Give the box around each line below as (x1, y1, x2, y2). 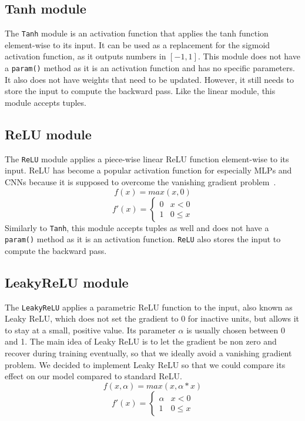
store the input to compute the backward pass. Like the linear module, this (5, 85, 276, 97)
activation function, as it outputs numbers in (5, 50, 166, 62)
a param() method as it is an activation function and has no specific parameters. (5, 62, 295, 74)
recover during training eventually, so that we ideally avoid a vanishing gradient (5, 347, 292, 359)
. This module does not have (197, 50, 300, 62)
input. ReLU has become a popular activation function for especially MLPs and (5, 164, 292, 176)
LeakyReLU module (5, 273, 129, 291)
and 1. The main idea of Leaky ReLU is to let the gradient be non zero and (5, 335, 277, 348)
